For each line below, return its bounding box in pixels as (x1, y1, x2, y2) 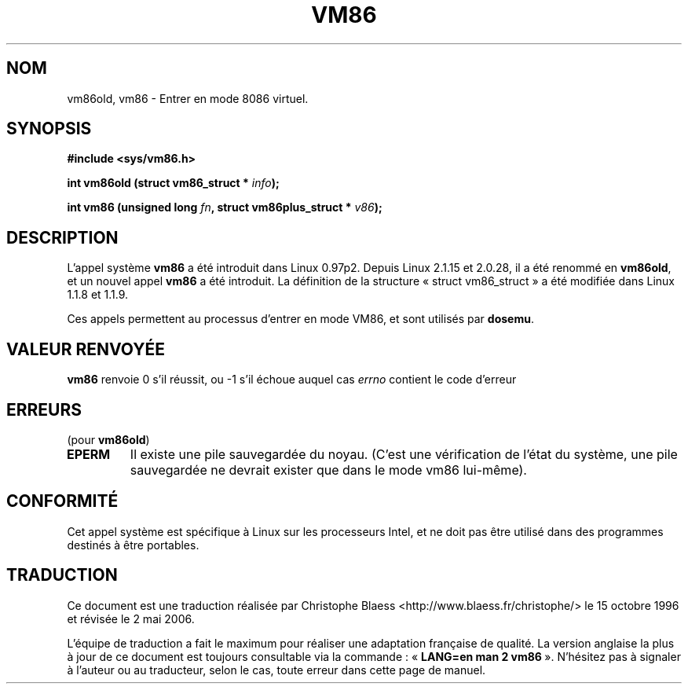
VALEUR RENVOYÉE (6, 339, 165, 359)
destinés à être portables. (67, 538, 199, 552)
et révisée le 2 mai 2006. (67, 611, 195, 626)
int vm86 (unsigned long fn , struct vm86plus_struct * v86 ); (67, 200, 382, 215)
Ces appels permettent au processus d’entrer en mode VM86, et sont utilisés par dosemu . (67, 312, 534, 326)
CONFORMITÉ (6, 491, 119, 512)
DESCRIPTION (6, 227, 119, 248)
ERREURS (6, 399, 82, 420)
